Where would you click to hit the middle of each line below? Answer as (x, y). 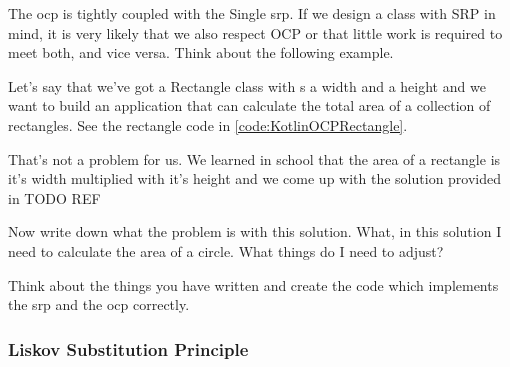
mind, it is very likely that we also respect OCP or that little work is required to (255, 32)
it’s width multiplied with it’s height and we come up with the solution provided (255, 178)
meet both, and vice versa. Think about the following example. (201, 52)
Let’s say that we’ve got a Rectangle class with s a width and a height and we (247, 85)
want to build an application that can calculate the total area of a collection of (249, 105)
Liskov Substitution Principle (128, 348)
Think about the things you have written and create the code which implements (253, 284)
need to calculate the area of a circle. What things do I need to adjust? (226, 250)
